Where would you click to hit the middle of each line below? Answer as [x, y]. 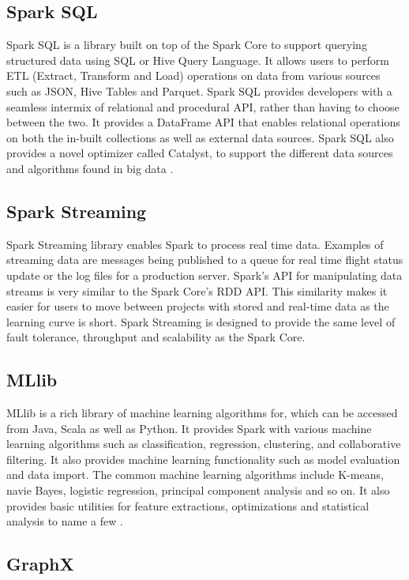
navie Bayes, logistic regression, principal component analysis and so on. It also [198, 490]
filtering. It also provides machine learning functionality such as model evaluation [203, 459]
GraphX [40, 564]
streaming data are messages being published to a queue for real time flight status [205, 260]
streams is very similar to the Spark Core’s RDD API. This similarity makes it [197, 290]
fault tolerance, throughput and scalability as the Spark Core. [156, 337]
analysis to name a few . [65, 521]
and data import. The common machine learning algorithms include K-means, [195, 475]
